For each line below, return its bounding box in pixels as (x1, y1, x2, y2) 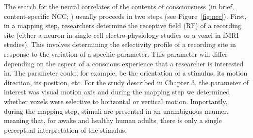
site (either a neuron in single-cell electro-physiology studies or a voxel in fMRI (4, 30, 239, 40)
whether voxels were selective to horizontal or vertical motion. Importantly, (4, 96, 228, 106)
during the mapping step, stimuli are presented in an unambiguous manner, (4, 106, 229, 116)
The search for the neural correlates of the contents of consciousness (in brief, (4, 1, 235, 11)
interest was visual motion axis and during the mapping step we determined (4, 87, 230, 97)
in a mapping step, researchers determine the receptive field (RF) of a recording (4, 20, 241, 31)
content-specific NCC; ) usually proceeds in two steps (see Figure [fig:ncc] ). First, (4, 11, 247, 21)
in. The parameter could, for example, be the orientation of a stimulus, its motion (4, 68, 248, 78)
